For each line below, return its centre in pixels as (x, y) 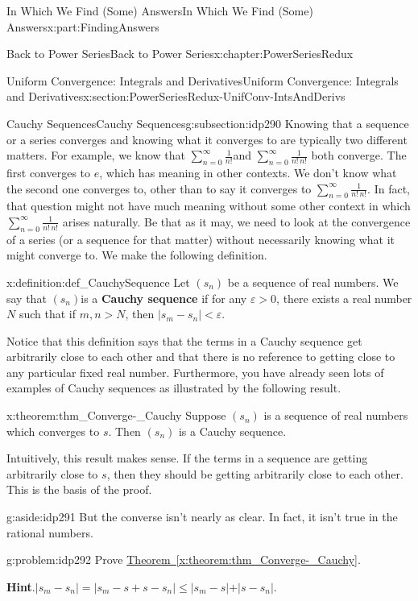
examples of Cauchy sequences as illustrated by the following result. (174, 388)
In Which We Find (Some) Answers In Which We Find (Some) (160, 10)
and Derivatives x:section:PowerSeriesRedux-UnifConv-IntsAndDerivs (176, 96)
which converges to (53, 431)
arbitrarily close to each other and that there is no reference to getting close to (201, 356)
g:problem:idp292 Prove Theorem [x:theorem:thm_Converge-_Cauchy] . (184, 560)
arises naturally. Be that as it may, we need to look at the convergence (236, 221)
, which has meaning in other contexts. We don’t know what (248, 172)
